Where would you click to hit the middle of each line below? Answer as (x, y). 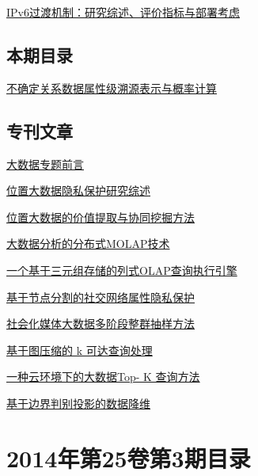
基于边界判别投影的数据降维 (78, 403)
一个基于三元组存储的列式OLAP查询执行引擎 (122, 270)
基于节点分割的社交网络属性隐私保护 (101, 297)
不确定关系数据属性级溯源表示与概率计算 (112, 88)
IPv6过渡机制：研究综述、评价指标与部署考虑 (123, 12)
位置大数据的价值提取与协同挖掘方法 (101, 217)
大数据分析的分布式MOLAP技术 (88, 244)
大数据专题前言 (45, 164)
